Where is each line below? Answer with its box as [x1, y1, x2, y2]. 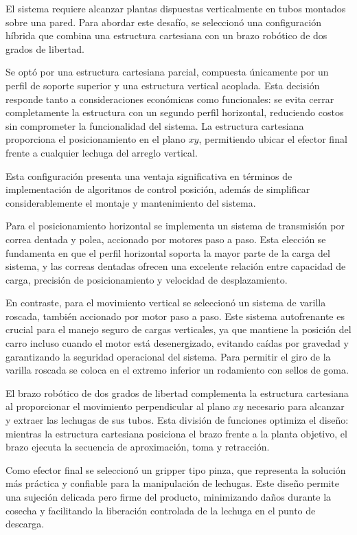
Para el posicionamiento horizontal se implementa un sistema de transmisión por [5, 218, 345, 233]
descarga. [5, 516, 45, 531]
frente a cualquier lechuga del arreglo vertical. [5, 145, 198, 159]
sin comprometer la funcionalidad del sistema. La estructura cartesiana [5, 118, 304, 133]
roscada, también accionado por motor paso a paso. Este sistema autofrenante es [5, 308, 345, 323]
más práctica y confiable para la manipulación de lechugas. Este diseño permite [5, 476, 339, 490]
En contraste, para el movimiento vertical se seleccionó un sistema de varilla [5, 295, 326, 310]
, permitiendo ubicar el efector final [198, 132, 347, 146]
